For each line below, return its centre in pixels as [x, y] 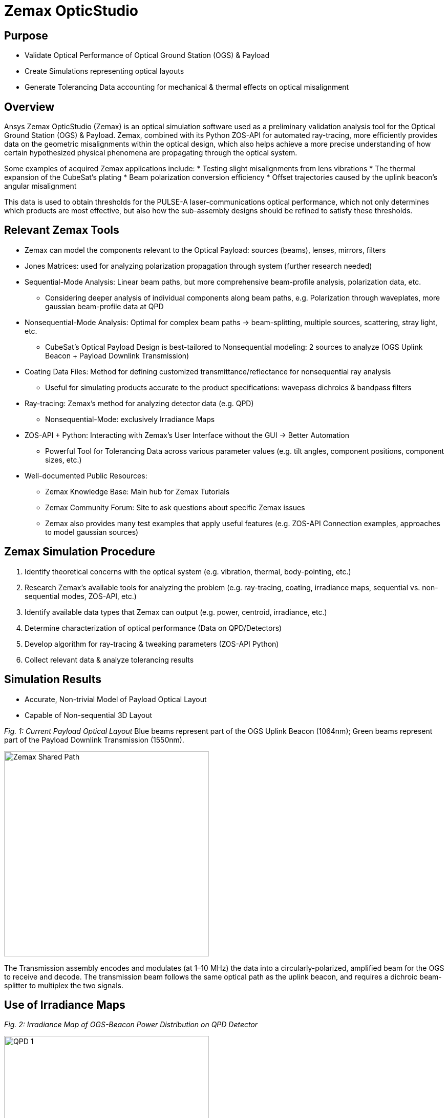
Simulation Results [53, 680]
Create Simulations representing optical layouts [104, 71]
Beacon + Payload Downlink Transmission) [117, 355]
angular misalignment [40, 186]
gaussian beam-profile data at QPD [104, 306]
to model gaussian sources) [92, 532]
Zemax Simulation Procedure [80, 552]
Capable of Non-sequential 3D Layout [88, 715]
